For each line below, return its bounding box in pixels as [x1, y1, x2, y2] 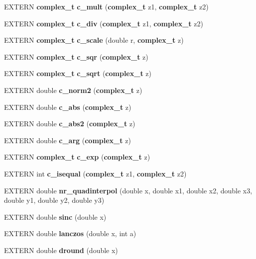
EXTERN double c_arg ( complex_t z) [4, 135, 131, 145]
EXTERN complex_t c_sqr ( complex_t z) [4, 51, 148, 62]
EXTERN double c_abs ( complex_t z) [4, 101, 131, 112]
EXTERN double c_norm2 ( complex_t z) [4, 85, 142, 95]
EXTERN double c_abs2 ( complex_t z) [4, 118, 135, 129]
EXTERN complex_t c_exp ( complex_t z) [4, 152, 150, 162]
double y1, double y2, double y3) [4, 195, 105, 205]
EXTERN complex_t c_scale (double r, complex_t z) [4, 35, 184, 45]
